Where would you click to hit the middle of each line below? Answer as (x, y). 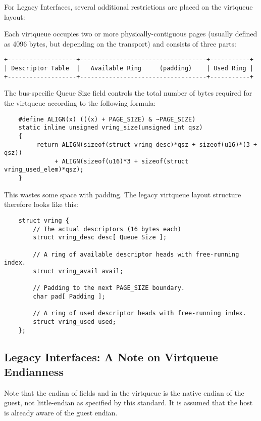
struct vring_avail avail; (78, 271)
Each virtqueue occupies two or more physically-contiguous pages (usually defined (131, 34)
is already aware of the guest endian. (61, 412)
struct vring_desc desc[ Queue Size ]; (100, 238)
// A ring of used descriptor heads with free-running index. (140, 313)
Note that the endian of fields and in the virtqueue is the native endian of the (124, 392)
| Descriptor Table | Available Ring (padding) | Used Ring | (129, 69)
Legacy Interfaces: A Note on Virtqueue (111, 356)
